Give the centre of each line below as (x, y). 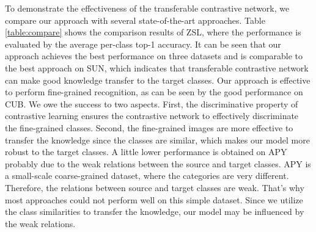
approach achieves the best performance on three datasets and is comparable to (154, 56)
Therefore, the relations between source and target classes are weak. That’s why (155, 187)
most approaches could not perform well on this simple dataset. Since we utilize (154, 199)
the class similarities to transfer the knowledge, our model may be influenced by (155, 212)
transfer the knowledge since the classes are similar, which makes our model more (157, 140)
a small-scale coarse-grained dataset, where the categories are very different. (147, 176)
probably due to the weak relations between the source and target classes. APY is (158, 163)
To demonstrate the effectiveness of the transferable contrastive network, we (147, 8)
